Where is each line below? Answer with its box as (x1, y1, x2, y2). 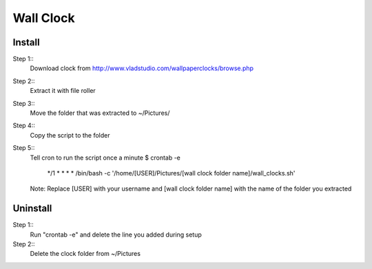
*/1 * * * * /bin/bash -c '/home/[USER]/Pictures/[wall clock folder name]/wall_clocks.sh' (47, 169, 296, 177)
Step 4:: (12, 121, 36, 130)
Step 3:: (12, 99, 35, 107)
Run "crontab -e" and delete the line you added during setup (30, 230, 203, 239)
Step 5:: (12, 144, 35, 152)
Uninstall (12, 203, 52, 215)
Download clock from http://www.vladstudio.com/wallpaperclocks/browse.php (30, 64, 254, 72)
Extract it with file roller (30, 87, 96, 95)
